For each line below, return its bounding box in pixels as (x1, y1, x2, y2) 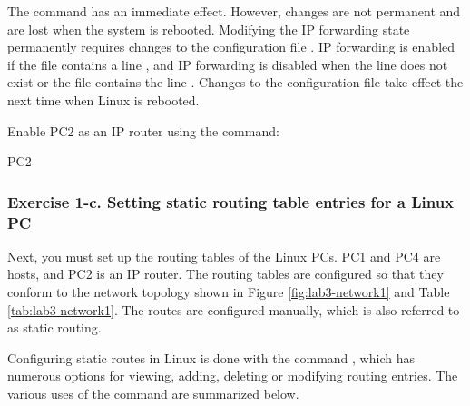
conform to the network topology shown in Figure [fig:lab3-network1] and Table (7, 282, 450, 302)
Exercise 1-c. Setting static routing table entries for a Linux (7, 190, 455, 213)
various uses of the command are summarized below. (7, 384, 299, 403)
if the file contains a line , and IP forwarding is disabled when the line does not (7, 54, 448, 74)
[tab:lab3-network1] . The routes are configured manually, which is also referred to (7, 300, 460, 319)
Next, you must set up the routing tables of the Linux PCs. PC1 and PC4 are (7, 246, 441, 265)
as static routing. (7, 318, 102, 337)
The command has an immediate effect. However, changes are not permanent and (7, 2, 461, 20)
